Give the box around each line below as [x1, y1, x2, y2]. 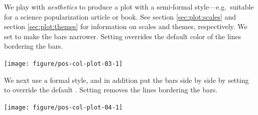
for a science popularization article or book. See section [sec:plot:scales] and [4, 11, 236, 22]
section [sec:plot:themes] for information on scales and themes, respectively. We [4, 21, 247, 32]
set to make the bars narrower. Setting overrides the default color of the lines [4, 31, 241, 41]
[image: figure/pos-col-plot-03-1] [4, 60, 123, 67]
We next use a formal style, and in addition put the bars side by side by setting [4, 74, 249, 85]
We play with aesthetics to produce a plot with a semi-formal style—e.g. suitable [4, 2, 254, 12]
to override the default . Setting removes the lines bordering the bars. [4, 84, 218, 95]
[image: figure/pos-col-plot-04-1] [4, 103, 123, 111]
